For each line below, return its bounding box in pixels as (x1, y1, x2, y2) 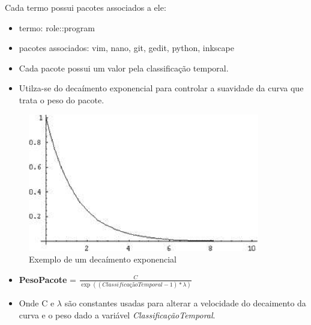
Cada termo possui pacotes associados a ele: (5, 1, 166, 13)
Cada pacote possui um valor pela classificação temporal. (19, 61, 229, 74)
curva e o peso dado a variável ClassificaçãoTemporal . (19, 308, 216, 321)
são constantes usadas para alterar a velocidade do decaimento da (64, 297, 306, 309)
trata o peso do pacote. (19, 93, 104, 106)
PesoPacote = (19, 273, 76, 285)
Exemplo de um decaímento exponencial (29, 253, 177, 266)
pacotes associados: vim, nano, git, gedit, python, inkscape (19, 41, 234, 54)
